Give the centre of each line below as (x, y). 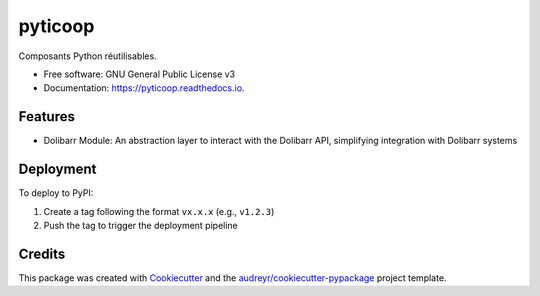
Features (46, 116)
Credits (42, 253)
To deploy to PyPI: (56, 193)
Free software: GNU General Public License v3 (139, 74)
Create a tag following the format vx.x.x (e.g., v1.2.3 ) (159, 211)
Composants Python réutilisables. (87, 56)
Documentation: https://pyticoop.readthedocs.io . (144, 88)
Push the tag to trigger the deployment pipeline (141, 225)
